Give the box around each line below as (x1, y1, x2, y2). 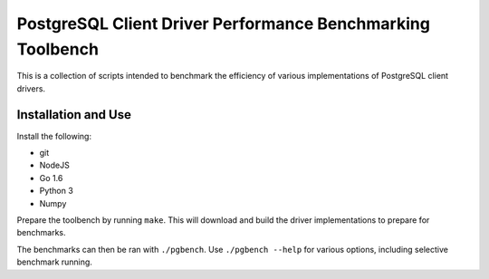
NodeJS (39, 159, 70, 171)
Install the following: (16, 130, 92, 141)
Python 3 (39, 186, 74, 197)
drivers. (16, 82, 45, 94)
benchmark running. (16, 256, 92, 267)
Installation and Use (16, 107, 131, 122)
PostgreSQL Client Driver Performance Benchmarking (16, 14, 430, 34)
